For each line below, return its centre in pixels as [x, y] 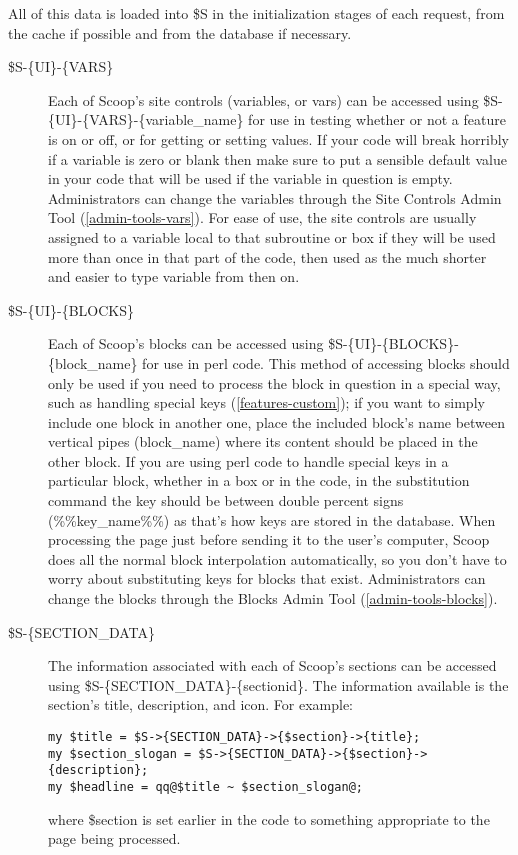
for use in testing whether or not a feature [377, 119]
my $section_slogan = [120, 753]
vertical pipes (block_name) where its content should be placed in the [263, 441]
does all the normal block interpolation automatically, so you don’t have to [277, 558]
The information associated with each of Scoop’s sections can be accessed [272, 665]
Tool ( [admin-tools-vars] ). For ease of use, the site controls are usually [262, 217]
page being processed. [114, 838]
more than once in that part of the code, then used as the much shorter [267, 256]
